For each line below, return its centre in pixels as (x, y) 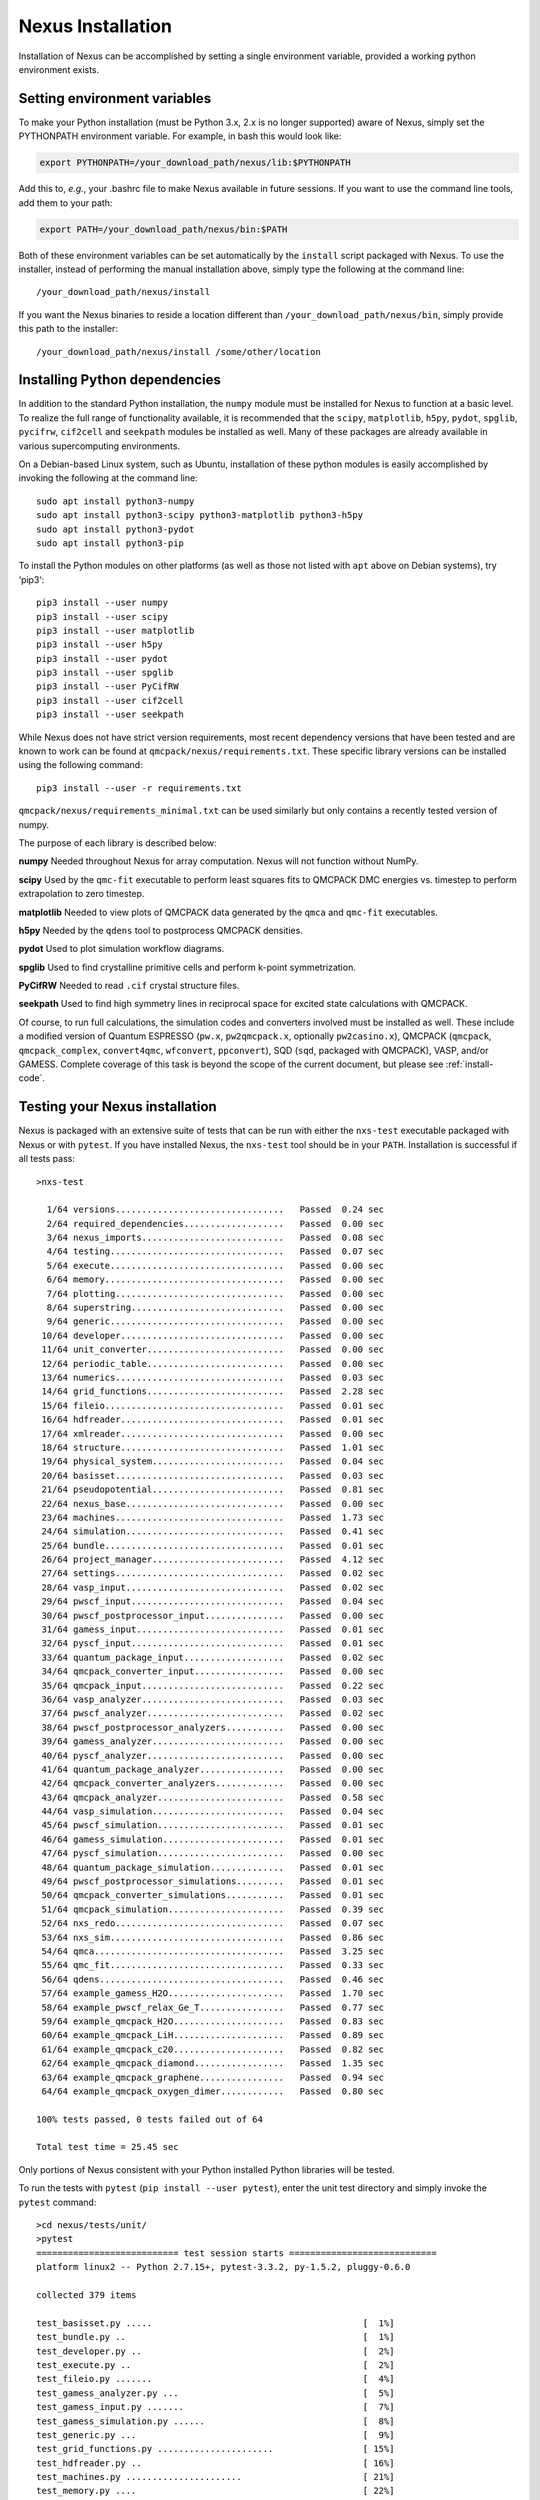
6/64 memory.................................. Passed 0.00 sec (215, 1279)
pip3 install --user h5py (100, 644)
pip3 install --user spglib (105, 673)
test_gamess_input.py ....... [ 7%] (215, 2407)
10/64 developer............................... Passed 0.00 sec (213, 1335)
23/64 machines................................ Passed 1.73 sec (213, 1517)
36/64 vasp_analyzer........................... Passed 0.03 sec (213, 1699)
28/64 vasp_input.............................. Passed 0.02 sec (213, 1587)
